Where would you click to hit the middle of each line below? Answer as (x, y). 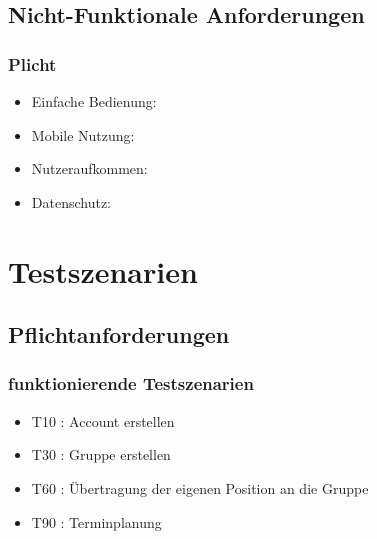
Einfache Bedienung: (94, 101)
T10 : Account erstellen (103, 420)
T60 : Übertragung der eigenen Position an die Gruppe (200, 487)
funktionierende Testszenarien (131, 383)
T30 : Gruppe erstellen (101, 454)
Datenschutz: (71, 201)
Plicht (32, 63)
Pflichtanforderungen (119, 334)
